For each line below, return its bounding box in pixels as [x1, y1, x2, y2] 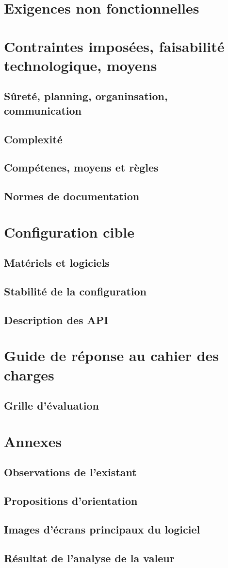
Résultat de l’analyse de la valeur [4, 550, 175, 565]
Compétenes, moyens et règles [4, 160, 159, 175]
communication [4, 103, 81, 118]
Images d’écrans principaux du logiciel [4, 521, 200, 536]
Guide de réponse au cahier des [4, 345, 219, 365]
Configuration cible [4, 222, 135, 241]
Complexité [4, 131, 63, 146]
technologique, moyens [4, 55, 157, 75]
